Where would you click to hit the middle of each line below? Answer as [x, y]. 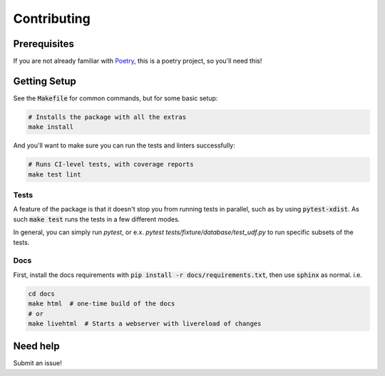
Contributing [52, 19]
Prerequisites [43, 44]
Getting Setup [45, 81]
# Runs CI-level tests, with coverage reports [111, 164]
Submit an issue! [37, 363]
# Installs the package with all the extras [107, 117]
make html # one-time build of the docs [102, 304]
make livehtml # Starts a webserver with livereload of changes [145, 323]
